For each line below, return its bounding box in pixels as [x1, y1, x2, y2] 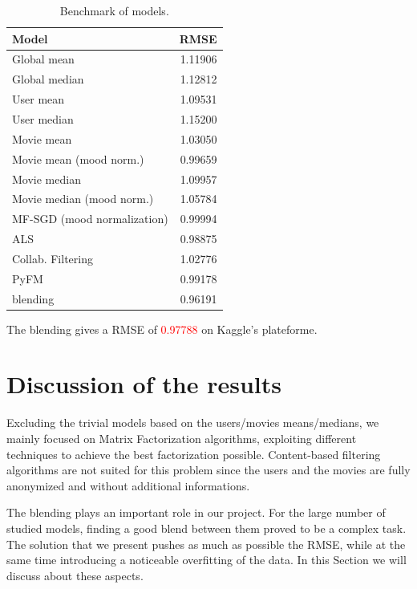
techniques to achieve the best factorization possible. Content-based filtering [6, 445, 381, 462]
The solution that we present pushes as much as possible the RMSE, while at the [6, 535, 406, 552]
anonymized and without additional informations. [6, 477, 250, 494]
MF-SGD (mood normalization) [12, 210, 168, 227]
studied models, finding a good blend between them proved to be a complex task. [6, 519, 407, 536]
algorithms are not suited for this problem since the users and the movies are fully [6, 461, 411, 478]
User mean [12, 91, 65, 108]
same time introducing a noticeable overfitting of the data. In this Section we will [6, 551, 407, 568]
